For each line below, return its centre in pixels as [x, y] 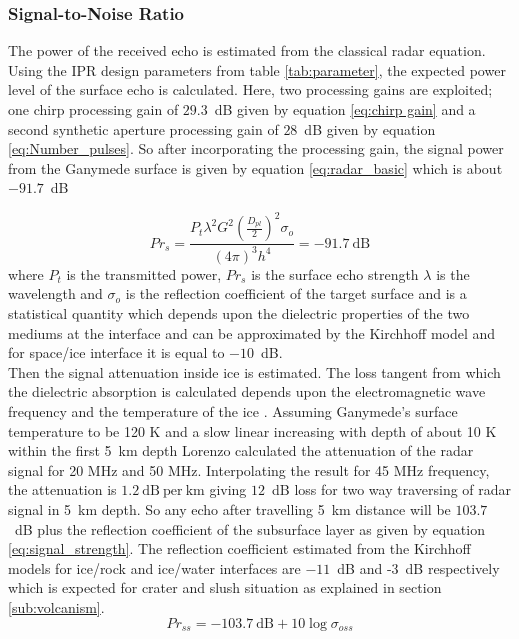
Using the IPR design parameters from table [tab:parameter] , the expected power [257, 69]
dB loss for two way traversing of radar [392, 489]
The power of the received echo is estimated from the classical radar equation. [247, 50]
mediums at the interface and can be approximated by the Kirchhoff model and [252, 332]
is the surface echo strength [335, 273]
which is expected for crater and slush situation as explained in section [225, 587]
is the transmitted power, [144, 273]
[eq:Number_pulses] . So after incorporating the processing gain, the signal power [256, 148]
